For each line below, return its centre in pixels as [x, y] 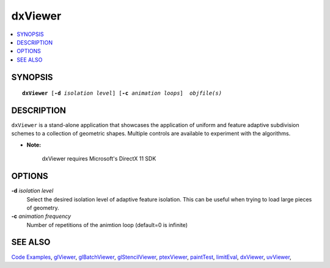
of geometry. [43, 208]
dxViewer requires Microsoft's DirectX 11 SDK [99, 159]
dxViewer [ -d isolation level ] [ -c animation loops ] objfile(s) [122, 93]
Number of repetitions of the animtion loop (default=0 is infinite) [107, 225]
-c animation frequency [41, 216]
